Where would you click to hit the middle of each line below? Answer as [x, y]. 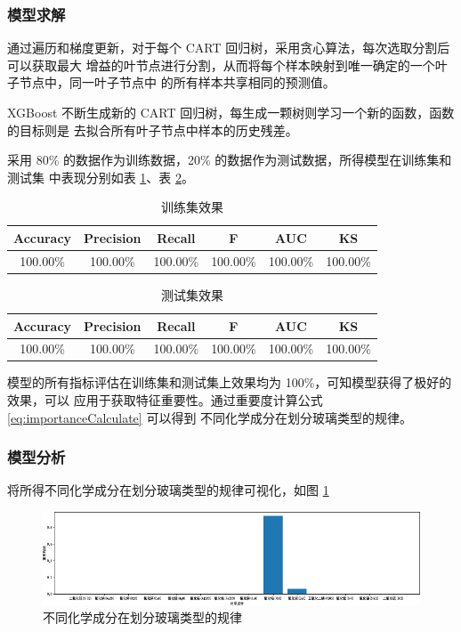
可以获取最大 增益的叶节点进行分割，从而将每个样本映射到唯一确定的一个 [221, 65]
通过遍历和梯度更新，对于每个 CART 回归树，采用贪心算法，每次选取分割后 [229, 48]
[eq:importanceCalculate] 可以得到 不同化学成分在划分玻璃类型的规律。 [210, 417]
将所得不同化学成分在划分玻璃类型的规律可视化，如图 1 [168, 490]
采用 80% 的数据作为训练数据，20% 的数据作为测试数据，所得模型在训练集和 [230, 160]
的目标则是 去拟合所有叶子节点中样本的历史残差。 [153, 130]
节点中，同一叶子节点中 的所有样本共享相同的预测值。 [177, 82]
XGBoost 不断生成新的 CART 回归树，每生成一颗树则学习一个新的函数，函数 [231, 112]
